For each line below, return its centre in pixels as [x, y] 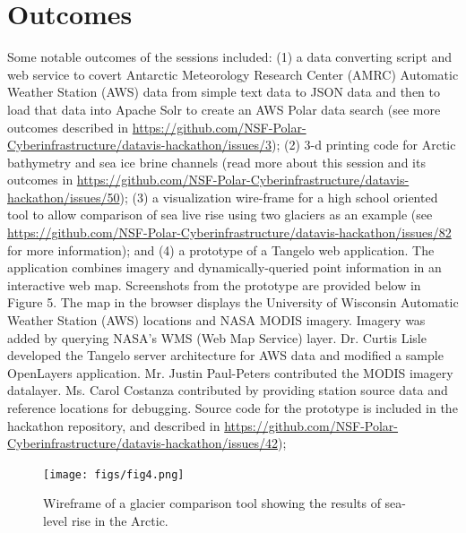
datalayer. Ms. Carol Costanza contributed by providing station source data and [228, 390]
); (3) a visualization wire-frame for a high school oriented [279, 197]
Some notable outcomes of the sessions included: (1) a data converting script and [229, 57]
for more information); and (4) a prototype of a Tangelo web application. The [221, 249]
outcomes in [40, 180]
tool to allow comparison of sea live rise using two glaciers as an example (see [220, 215]
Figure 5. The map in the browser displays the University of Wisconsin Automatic [233, 302]
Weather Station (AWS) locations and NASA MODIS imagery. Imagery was [216, 320]
